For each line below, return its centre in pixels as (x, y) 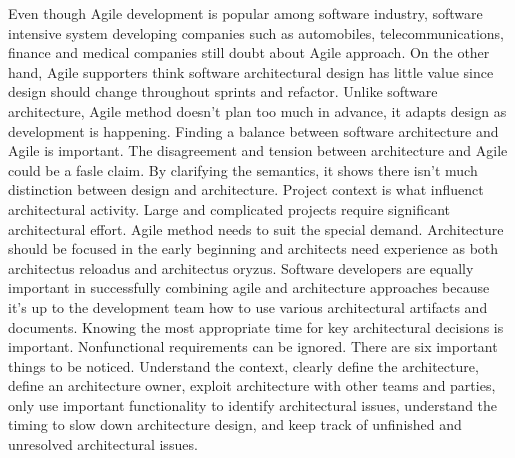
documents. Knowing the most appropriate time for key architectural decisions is (256, 326)
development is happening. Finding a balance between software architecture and (253, 130)
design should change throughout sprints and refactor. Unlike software (223, 91)
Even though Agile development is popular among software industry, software (245, 13)
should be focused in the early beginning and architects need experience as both (253, 248)
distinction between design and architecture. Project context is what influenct (246, 189)
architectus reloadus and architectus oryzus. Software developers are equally (241, 267)
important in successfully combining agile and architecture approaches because (249, 287)
